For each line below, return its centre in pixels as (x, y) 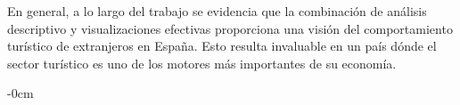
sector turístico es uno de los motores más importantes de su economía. (202, 63)
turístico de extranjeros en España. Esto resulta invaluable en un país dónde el (222, 46)
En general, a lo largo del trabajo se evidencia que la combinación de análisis (217, 11)
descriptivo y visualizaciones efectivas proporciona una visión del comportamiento (230, 28)
